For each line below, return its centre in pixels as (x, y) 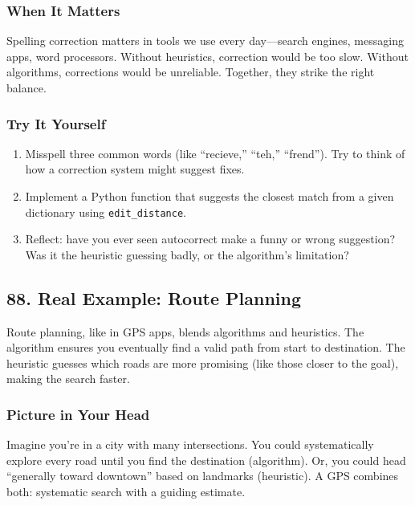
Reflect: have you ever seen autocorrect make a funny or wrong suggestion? (210, 239)
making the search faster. (68, 379)
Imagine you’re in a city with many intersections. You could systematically (190, 444)
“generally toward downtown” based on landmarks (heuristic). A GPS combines (203, 476)
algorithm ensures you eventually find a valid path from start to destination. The (206, 347)
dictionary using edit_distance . (106, 212)
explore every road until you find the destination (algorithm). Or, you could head (206, 460)
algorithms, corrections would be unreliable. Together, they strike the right (191, 72)
